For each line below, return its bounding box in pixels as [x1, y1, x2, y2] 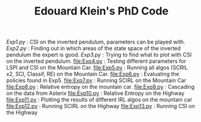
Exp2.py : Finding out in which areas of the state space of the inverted [6, 45, 181, 52]
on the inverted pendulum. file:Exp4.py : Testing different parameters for [6, 57, 187, 65]
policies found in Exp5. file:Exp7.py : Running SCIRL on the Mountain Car [6, 77, 187, 84]
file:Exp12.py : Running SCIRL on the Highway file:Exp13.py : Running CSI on [6, 103, 195, 110]
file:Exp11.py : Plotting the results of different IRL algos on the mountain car [6, 96, 193, 103]
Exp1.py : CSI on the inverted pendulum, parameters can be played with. [6, 38, 185, 46]
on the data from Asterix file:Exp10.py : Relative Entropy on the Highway [6, 89, 185, 97]
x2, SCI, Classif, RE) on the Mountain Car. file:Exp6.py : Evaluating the [6, 71, 179, 78]
